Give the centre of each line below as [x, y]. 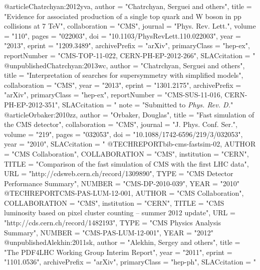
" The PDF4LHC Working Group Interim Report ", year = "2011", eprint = [118, 252]
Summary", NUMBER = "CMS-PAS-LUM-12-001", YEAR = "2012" [109, 232]
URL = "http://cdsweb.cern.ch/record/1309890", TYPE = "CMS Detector [119, 173]
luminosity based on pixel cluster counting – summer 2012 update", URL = [120, 213]
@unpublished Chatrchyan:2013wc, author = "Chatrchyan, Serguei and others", [124, 65]
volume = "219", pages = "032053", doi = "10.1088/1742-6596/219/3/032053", [123, 134]
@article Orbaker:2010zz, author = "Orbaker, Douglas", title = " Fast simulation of [129, 114]
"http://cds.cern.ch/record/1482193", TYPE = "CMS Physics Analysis [112, 223]
